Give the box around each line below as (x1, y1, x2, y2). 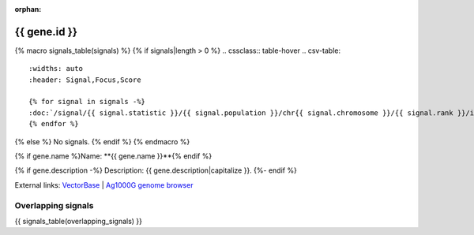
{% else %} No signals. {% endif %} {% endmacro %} (14, 136, 190, 146)
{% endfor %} (28, 119, 79, 129)
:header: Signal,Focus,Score (28, 75, 141, 84)
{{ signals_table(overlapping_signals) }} (14, 216, 142, 226)
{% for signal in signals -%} (28, 97, 146, 106)
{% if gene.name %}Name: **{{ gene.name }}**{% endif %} (14, 151, 213, 161)
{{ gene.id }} (14, 24, 78, 39)
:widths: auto (28, 64, 83, 73)
